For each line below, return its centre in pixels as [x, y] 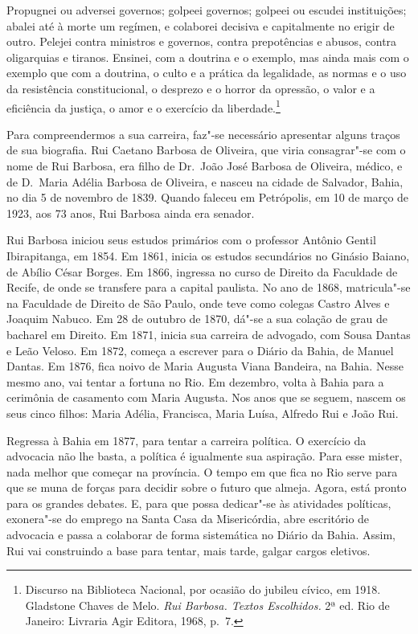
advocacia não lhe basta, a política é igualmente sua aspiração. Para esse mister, [205, 456]
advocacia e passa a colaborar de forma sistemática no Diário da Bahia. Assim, [201, 535]
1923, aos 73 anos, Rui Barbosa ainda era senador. [131, 213]
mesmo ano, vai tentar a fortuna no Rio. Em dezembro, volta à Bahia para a [195, 381]
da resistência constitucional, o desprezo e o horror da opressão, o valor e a [191, 88]
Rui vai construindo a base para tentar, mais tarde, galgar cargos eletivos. [189, 550]
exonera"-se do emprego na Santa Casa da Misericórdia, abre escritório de [188, 519]
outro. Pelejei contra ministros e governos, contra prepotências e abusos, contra [202, 41]
